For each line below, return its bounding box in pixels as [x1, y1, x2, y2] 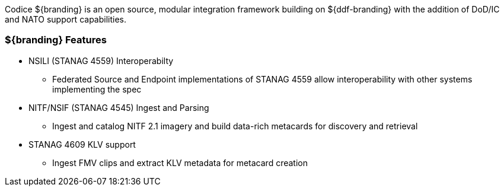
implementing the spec [52, 84, 142, 94]
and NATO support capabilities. [5, 14, 127, 24]
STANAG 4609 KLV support [28, 139, 136, 149]
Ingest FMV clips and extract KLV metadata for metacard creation [52, 157, 308, 168]
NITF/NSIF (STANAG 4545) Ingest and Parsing [28, 102, 209, 113]
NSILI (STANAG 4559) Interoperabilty [28, 55, 174, 66]
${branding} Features [5, 34, 107, 46]
